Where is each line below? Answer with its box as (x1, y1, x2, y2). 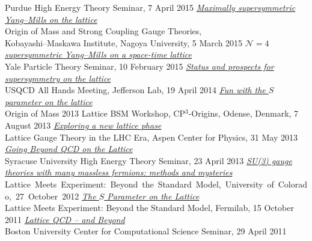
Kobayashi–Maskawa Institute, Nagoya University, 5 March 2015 (5, 36, 243, 49)
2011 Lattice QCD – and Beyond (5, 213, 125, 225)
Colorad (278, 177, 308, 190)
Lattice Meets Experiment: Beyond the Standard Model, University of (5, 177, 274, 190)
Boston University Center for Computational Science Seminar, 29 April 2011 (5, 225, 287, 237)
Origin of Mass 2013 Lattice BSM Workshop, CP (5, 107, 185, 120)
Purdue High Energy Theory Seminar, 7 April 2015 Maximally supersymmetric (5, 1, 296, 13)
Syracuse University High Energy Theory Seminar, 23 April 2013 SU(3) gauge (5, 154, 292, 166)
